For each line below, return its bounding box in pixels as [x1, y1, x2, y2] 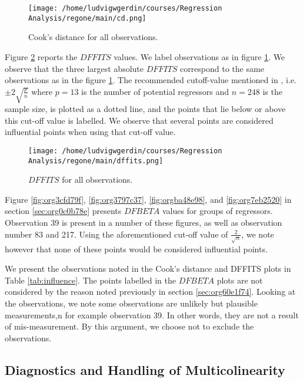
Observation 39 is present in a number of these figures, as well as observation [5, 216, 282, 229]
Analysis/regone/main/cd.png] [28, 14, 146, 22]
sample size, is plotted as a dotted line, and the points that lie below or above [5, 103, 286, 115]
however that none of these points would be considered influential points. [5, 242, 268, 255]
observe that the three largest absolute [5, 62, 144, 74]
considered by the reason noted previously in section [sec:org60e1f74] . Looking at [5, 285, 296, 298]
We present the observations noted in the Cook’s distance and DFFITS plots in [5, 262, 291, 275]
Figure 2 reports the [5, 50, 78, 62]
